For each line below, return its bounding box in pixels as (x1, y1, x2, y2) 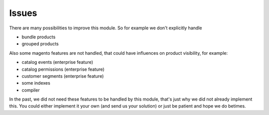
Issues (9, 7, 37, 18)
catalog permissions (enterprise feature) (21, 66, 105, 72)
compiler (21, 87, 40, 93)
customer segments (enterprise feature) (21, 73, 104, 79)
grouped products (21, 41, 59, 47)
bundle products (21, 34, 56, 40)
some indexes (21, 80, 51, 86)
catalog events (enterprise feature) (21, 59, 93, 65)
